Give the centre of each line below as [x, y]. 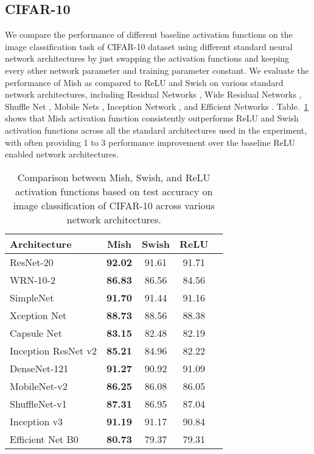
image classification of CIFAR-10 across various [114, 205]
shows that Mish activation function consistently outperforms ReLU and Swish [152, 118]
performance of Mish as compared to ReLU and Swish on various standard [144, 82]
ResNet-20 [32, 262]
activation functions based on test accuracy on [114, 191]
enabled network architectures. [62, 154]
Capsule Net [36, 333]
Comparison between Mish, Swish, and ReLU [114, 177]
